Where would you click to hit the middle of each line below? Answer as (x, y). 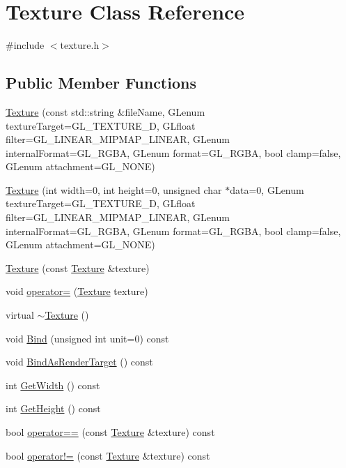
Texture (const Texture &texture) (78, 267)
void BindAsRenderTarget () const (79, 362)
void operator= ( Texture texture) (77, 291)
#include (25, 45)
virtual (20, 315)
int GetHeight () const (53, 408)
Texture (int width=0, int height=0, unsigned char (114, 189)
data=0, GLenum (267, 189)
